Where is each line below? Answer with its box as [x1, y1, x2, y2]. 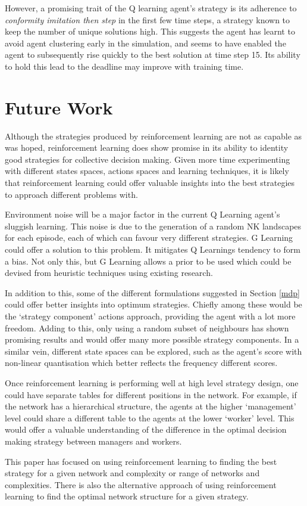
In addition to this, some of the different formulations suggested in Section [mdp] [5, 286, 300, 299]
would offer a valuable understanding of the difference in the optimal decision [5, 423, 287, 436]
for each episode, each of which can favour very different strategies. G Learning [5, 231, 293, 244]
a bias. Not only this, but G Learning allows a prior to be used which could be [5, 254, 292, 267]
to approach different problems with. [5, 188, 138, 200]
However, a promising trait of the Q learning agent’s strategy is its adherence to [5, 2, 297, 14]
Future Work [5, 95, 113, 119]
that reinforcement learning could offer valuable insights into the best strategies [5, 176, 295, 189]
